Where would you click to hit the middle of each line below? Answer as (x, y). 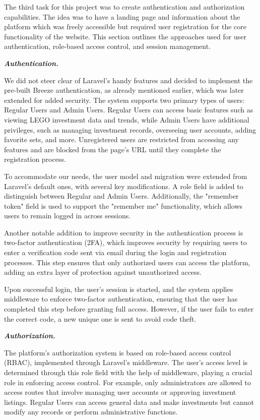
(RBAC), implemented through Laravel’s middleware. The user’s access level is (126, 362)
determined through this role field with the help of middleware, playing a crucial (128, 372)
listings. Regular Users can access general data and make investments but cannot (129, 402)
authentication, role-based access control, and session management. (108, 46)
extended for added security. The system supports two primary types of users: (124, 100)
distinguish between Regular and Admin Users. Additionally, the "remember (121, 196)
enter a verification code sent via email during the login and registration (115, 252)
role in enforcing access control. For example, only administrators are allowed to (127, 382)
